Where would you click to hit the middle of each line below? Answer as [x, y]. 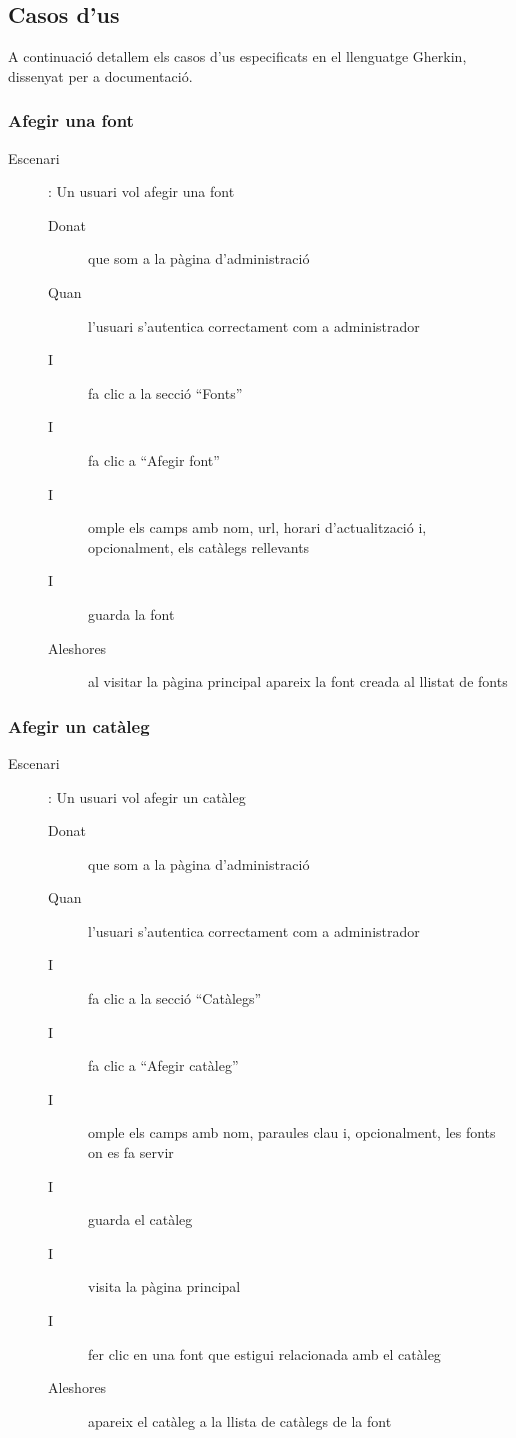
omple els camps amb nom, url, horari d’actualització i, [257, 527]
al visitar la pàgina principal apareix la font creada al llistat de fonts [298, 681]
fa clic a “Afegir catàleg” [163, 1065]
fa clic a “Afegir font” [154, 459]
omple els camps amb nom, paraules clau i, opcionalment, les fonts [292, 1132]
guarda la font [131, 613]
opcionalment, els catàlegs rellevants [199, 546]
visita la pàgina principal [164, 1286]
